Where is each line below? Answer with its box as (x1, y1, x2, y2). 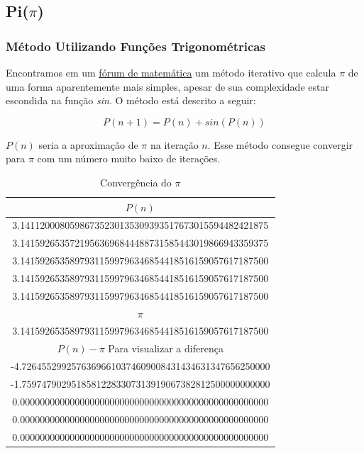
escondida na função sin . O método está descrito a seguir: (6, 93, 256, 108)
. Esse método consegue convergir (207, 137, 353, 152)
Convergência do (100, 174, 172, 189)
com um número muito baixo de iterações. (37, 151, 221, 166)
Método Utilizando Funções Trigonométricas (6, 37, 265, 55)
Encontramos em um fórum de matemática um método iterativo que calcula (6, 65, 336, 79)
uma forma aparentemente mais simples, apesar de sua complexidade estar (6, 79, 329, 94)
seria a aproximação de (38, 137, 138, 152)
